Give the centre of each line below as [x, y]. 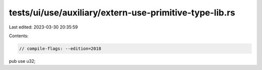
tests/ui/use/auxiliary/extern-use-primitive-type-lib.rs [122, 13]
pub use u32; [22, 61]
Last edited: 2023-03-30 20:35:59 [43, 27]
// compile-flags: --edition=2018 [60, 49]
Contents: [19, 36]
